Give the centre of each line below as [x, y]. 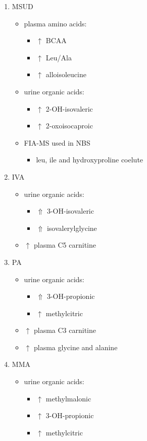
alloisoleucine [66, 74]
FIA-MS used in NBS [57, 142]
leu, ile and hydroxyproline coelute [90, 160]
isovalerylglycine [72, 228]
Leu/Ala [59, 57]
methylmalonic [68, 398]
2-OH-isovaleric [69, 108]
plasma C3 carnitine [65, 330]
